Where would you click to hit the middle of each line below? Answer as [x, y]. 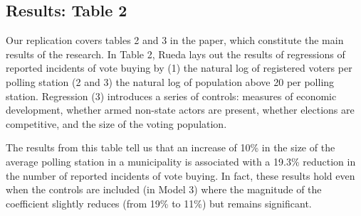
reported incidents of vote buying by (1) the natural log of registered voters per [179, 68]
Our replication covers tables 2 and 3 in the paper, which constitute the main [175, 40]
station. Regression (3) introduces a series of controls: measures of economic [171, 96]
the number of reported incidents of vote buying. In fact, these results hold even [180, 175]
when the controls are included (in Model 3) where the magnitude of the [164, 189]
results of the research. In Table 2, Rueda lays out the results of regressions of [176, 54]
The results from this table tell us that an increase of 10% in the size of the [171, 147]
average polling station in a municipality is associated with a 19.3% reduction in [181, 161]
